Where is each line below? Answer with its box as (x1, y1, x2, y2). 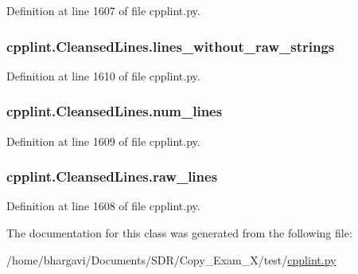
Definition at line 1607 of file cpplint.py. (6, 2, 200, 18)
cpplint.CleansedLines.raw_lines (6, 166, 218, 186)
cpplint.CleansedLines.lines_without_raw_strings (6, 36, 335, 56)
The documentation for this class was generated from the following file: (6, 225, 352, 241)
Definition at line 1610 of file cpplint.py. (6, 67, 200, 84)
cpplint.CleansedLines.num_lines (6, 101, 223, 121)
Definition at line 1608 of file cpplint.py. (6, 198, 200, 214)
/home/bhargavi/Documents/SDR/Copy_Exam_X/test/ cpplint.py (6, 251, 337, 268)
